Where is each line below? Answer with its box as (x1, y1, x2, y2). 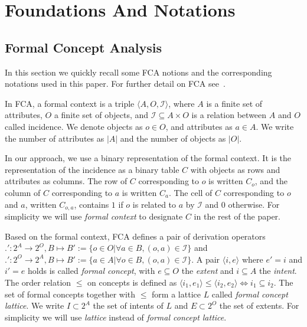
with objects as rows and (190, 163, 280, 175)
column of (5, 186, 41, 198)
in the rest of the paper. (194, 210, 280, 222)
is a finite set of (206, 97, 263, 109)
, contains (74, 198, 109, 210)
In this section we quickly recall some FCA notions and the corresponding (5, 66, 272, 78)
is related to (132, 198, 177, 210)
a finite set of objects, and (54, 109, 149, 121)
